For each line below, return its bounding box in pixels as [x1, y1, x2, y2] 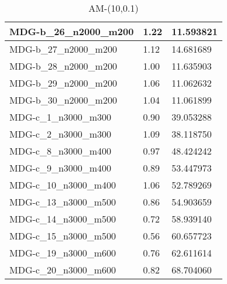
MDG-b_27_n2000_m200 [9, 42, 117, 56]
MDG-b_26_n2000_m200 [9, 25, 134, 38]
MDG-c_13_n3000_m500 [9, 195, 116, 208]
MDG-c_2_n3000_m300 [9, 127, 112, 141]
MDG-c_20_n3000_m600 [9, 263, 116, 276]
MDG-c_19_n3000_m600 [9, 246, 116, 259]
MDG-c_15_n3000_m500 [9, 229, 116, 242]
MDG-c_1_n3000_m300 [9, 110, 112, 124]
